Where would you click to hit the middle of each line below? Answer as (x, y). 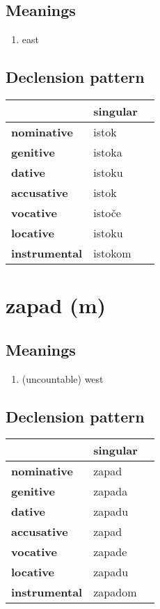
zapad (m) (56, 305)
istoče (107, 213)
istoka (108, 152)
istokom (112, 253)
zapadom (115, 592)
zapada (111, 491)
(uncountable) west (63, 378)
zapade (110, 552)
